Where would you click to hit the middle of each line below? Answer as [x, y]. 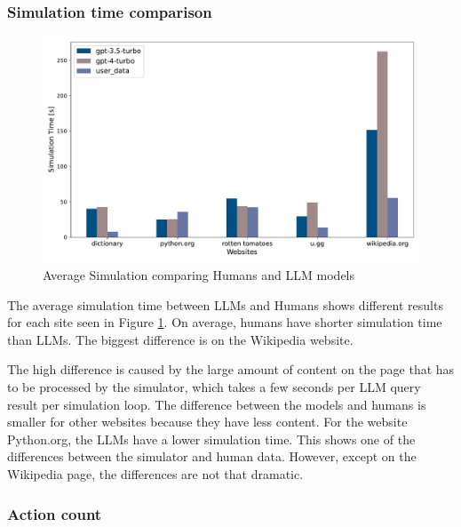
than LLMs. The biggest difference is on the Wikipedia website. [180, 339]
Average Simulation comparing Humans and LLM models [199, 275]
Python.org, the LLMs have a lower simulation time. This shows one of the [211, 439]
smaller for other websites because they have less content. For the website [207, 422]
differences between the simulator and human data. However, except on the [212, 456]
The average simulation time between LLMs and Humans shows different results [225, 304]
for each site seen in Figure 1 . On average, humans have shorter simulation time [225, 322]
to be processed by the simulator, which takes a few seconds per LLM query [214, 387]
